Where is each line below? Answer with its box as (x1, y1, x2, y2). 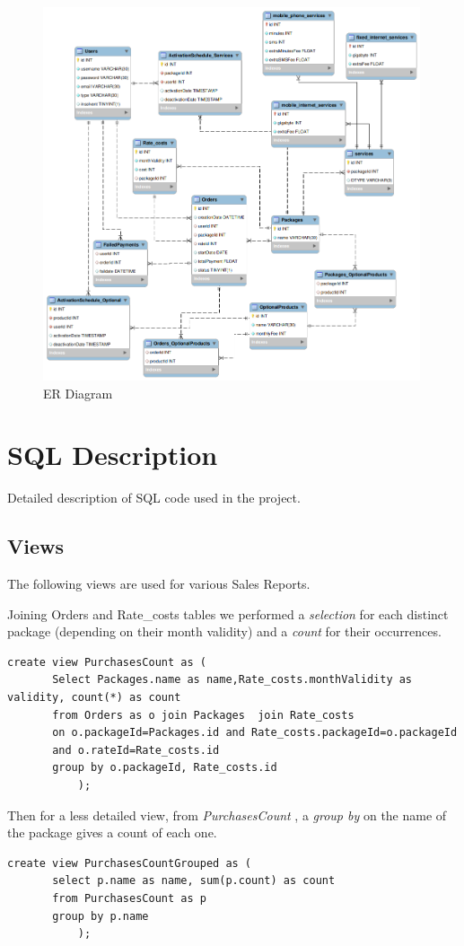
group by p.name (52, 909, 149, 923)
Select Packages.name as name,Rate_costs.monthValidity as (52, 673, 413, 687)
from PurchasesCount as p (52, 891, 206, 905)
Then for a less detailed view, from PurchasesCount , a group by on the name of (7, 805, 447, 824)
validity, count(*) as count (7, 690, 181, 704)
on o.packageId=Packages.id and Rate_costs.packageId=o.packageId (52, 726, 458, 740)
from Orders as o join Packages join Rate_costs (52, 708, 355, 722)
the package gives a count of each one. (7, 823, 217, 842)
